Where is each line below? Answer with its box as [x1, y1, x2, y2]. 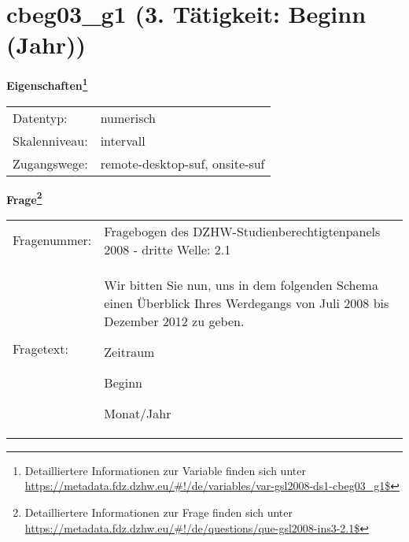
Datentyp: [13, 108, 68, 127]
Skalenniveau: [13, 131, 88, 150]
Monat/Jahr [104, 403, 171, 422]
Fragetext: [13, 340, 68, 358]
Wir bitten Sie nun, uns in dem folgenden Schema [104, 275, 378, 294]
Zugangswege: [13, 154, 88, 173]
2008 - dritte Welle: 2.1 [104, 239, 231, 258]
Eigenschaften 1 [6, 75, 88, 93]
